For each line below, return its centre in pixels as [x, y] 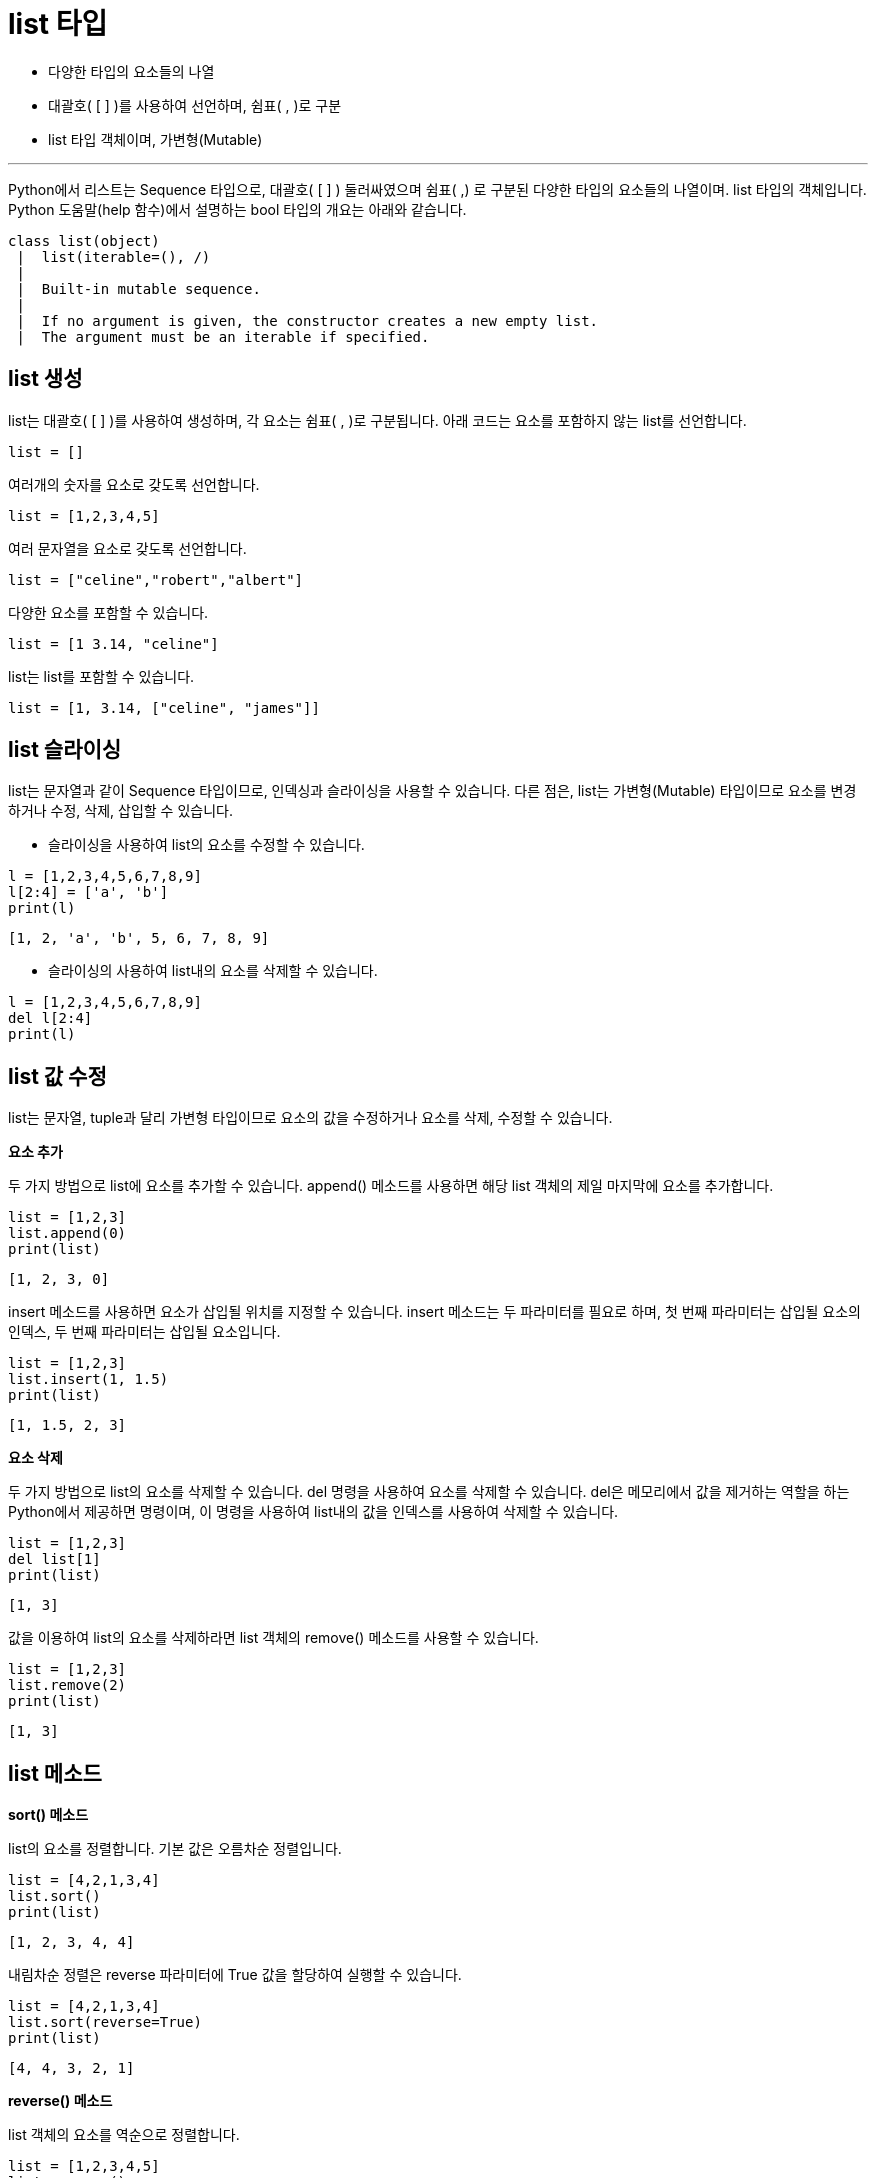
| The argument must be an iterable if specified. [223, 336]
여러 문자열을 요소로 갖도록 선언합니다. [127, 548]
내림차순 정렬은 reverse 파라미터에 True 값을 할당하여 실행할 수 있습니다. [235, 1975]
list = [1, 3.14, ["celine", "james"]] [164, 707]
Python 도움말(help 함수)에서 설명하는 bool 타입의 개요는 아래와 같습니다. [237, 209]
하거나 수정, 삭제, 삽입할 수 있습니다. [120, 811]
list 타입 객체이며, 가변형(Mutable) [155, 139]
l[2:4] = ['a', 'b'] [88, 892]
